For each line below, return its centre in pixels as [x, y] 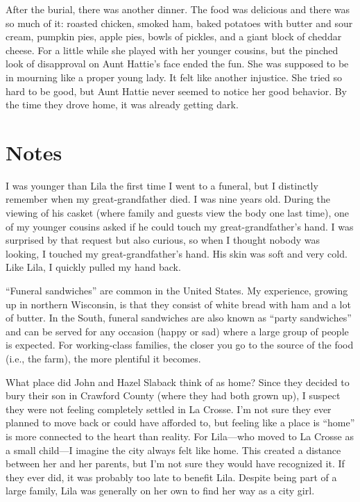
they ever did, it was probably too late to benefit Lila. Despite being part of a [171, 477]
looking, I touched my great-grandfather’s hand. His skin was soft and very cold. [177, 253]
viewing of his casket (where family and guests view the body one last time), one [178, 213]
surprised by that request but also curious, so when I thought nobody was [163, 240]
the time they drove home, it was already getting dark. [122, 104]
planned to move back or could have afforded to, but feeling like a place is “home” [180, 422]
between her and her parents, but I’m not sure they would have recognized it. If [175, 463]
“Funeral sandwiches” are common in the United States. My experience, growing [177, 291]
